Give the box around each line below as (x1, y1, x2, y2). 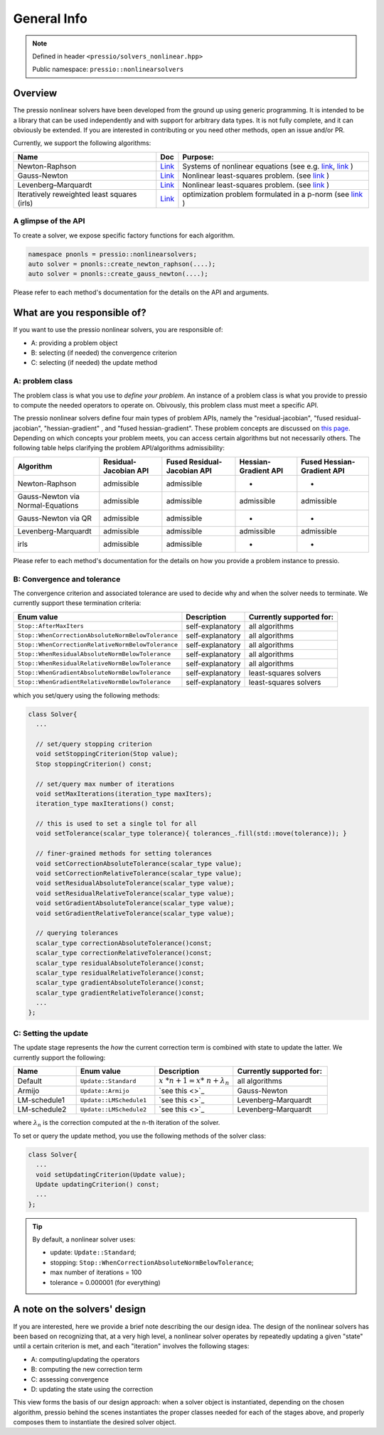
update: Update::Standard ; (50, 1248, 137, 1257)
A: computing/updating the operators (31, 1355, 140, 1363)
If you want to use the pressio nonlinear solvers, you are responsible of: (13, 326, 223, 334)
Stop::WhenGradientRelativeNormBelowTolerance (17, 678, 171, 686)
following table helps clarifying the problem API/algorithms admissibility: (13, 444, 225, 452)
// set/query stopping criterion (36, 740, 152, 748)
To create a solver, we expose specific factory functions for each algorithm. (13, 231, 235, 240)
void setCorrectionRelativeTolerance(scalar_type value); (36, 870, 242, 877)
